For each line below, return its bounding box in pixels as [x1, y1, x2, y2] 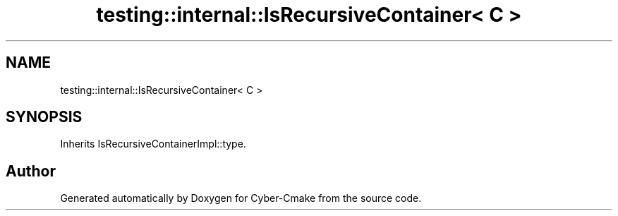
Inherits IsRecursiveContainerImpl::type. [60, 138, 246, 150]
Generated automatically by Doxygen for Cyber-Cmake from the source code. [60, 192, 422, 205]
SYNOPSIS [6, 108, 83, 126]
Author [6, 162, 56, 180]
